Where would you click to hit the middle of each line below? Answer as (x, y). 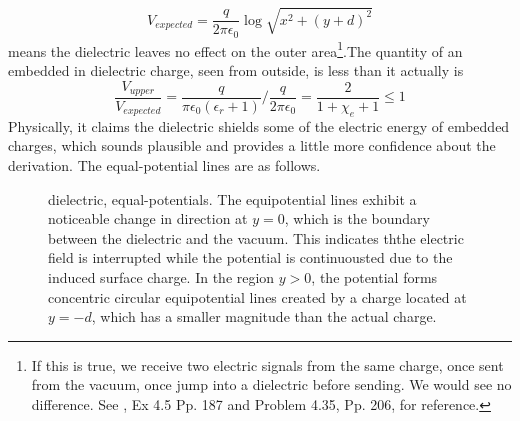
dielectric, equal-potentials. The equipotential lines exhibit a (232, 198)
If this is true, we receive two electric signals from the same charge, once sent (267, 364)
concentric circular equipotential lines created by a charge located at (257, 296)
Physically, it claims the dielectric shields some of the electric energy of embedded (259, 125)
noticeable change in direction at (148, 218)
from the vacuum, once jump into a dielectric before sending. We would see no (271, 384)
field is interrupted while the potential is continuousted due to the (250, 257)
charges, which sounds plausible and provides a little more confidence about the (252, 145)
